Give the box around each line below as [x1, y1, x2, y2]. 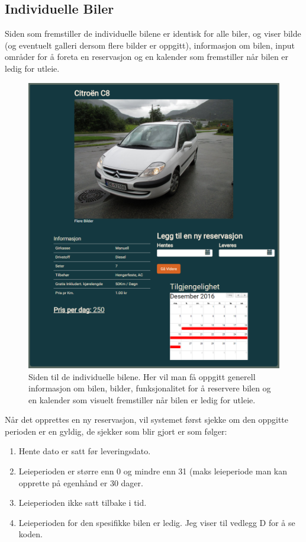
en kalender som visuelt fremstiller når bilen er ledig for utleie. [28, 393, 256, 406]
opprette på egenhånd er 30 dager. [18, 476, 143, 489]
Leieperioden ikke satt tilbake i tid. [18, 496, 147, 509]
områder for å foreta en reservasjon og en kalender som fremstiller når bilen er [5, 50, 289, 63]
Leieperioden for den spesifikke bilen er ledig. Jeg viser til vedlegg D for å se [18, 516, 295, 528]
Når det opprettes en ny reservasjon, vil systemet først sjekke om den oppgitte [5, 413, 289, 426]
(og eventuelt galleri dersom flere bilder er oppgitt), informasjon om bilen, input [5, 39, 295, 51]
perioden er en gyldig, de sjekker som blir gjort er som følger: [5, 425, 227, 437]
